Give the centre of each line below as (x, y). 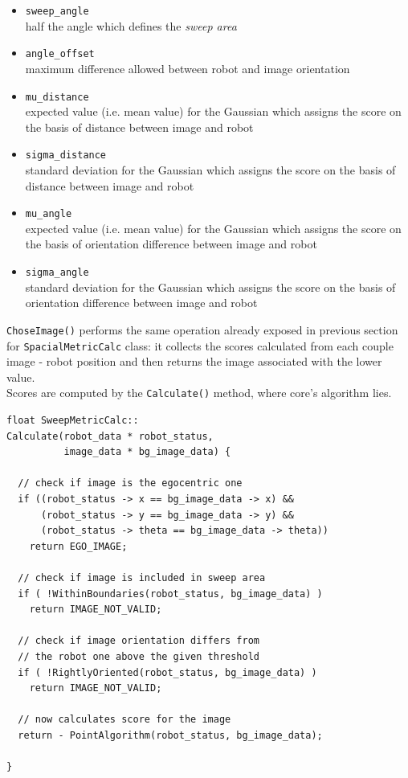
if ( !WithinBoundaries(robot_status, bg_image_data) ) (170, 594)
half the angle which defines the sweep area (131, 25)
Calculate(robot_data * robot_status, (110, 436)
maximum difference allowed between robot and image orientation (188, 68)
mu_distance (57, 97)
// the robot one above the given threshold (139, 656)
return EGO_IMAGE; (78, 546)
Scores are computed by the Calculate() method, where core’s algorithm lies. (199, 393)
